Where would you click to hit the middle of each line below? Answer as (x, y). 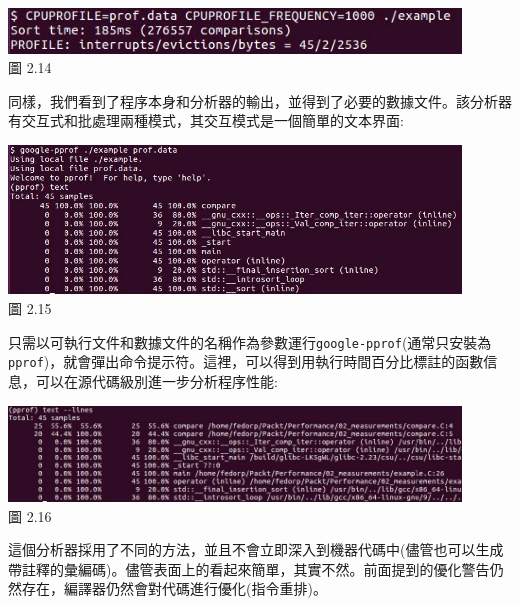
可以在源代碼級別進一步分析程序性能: (156, 380)
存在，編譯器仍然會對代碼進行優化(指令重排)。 (174, 588)
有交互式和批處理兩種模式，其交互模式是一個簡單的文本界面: (206, 120)
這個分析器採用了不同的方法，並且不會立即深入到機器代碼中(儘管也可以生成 (256, 549)
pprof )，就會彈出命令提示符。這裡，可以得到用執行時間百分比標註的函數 (246, 361)
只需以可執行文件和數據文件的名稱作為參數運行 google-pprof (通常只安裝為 (250, 341)
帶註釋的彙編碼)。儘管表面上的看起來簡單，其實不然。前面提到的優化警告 (249, 568)
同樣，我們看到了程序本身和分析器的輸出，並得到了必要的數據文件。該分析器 (260, 100)
